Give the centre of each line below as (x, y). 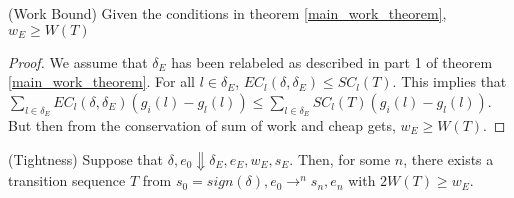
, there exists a (448, 158)
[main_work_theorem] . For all (101, 81)
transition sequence (67, 180)
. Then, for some (340, 158)
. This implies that (449, 81)
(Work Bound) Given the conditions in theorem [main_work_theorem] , (227, 13)
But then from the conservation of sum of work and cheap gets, (202, 124)
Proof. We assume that (78, 61)
